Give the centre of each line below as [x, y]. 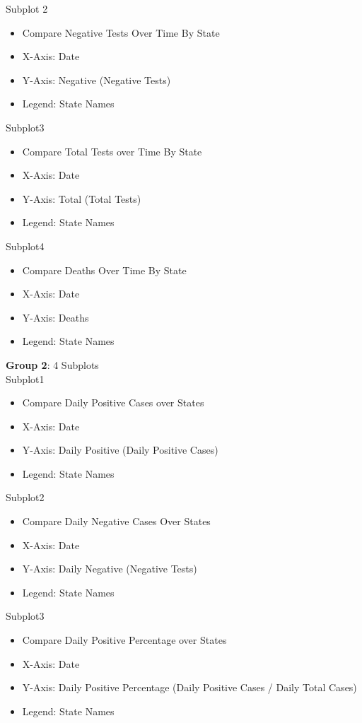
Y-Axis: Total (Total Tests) [82, 198]
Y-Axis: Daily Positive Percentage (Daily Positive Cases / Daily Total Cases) [189, 687]
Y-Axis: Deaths [56, 317]
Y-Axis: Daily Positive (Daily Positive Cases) [120, 450]
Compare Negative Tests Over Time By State [121, 32]
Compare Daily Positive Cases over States [113, 402]
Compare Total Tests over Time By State [112, 151]
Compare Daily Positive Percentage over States [124, 640]
